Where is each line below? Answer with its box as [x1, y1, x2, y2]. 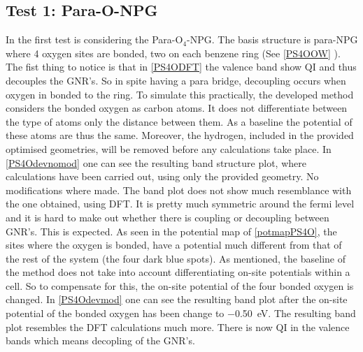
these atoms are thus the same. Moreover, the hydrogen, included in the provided [6, 128, 354, 142]
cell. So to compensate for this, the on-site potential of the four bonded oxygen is [6, 278, 354, 293]
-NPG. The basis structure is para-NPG [187, 32, 358, 47]
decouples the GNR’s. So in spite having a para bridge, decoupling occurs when [6, 73, 346, 87]
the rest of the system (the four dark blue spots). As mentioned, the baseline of [6, 251, 346, 265]
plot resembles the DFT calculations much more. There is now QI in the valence [6, 319, 350, 334]
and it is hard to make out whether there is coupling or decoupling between [6, 210, 329, 224]
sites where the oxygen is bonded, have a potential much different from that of [6, 237, 342, 252]
